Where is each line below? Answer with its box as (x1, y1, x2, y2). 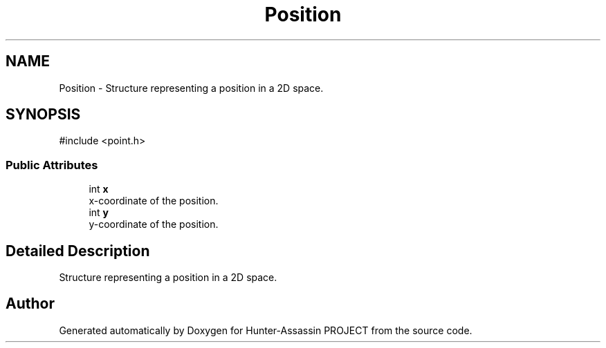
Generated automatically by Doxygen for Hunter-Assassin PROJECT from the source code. (59, 324, 472, 336)
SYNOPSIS (6, 106, 81, 124)
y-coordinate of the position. (89, 218, 219, 231)
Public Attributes (6, 157, 98, 172)
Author (6, 295, 55, 313)
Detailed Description (6, 242, 150, 260)
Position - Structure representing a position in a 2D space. (59, 81, 324, 94)
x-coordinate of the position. (89, 195, 219, 207)
